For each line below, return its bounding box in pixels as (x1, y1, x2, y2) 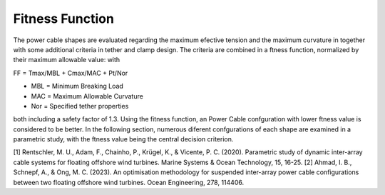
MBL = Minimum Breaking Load (31, 82, 124, 91)
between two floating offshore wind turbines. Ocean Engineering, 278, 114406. (13, 178, 245, 186)
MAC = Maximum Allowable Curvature (31, 91, 144, 100)
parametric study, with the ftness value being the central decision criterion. (13, 135, 234, 144)
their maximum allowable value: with (13, 56, 120, 64)
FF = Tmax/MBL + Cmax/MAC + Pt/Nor (13, 69, 128, 77)
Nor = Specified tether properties (31, 101, 129, 110)
